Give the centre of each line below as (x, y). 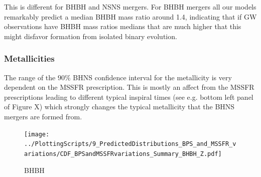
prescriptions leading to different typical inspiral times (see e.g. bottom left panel (129, 97)
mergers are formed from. (43, 116)
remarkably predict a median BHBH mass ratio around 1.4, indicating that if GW (130, 16)
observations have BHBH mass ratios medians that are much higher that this (123, 26)
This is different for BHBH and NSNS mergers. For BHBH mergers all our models (130, 7)
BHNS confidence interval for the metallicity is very (152, 77)
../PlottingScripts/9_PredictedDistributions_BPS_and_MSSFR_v (130, 144)
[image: (37, 134)
